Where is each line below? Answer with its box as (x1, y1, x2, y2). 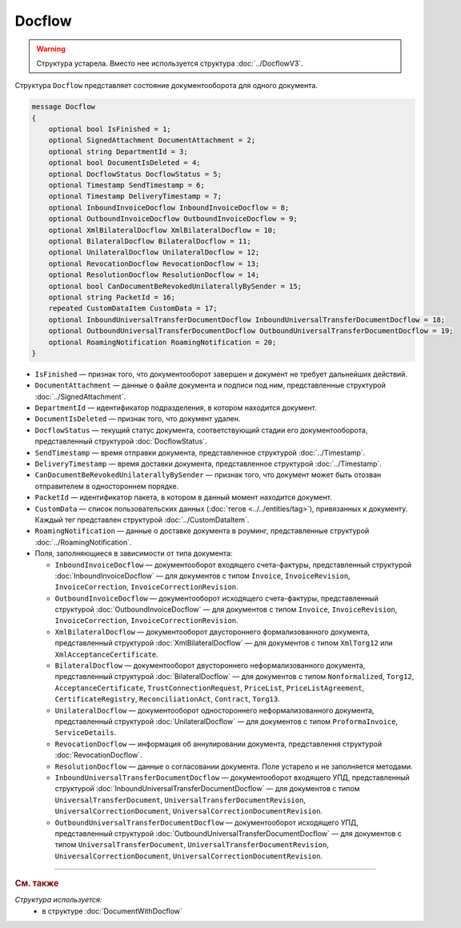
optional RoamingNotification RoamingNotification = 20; (48, 337, 277, 347)
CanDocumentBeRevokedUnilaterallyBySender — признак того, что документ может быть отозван (34, 470, 382, 480)
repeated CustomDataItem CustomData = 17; (48, 304, 218, 313)
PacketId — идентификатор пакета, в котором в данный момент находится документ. (34, 492, 332, 502)
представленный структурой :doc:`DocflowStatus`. (34, 436, 207, 446)
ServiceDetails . (54, 728, 117, 737)
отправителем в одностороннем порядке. (34, 481, 179, 491)
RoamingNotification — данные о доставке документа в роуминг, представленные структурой (34, 526, 370, 536)
